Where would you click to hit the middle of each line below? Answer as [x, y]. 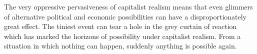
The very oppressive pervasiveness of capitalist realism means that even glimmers [128, 6]
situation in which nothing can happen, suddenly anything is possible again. [120, 46]
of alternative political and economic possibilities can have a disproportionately [125, 16]
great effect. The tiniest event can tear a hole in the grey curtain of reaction [120, 26]
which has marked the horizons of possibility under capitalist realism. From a [122, 36]
